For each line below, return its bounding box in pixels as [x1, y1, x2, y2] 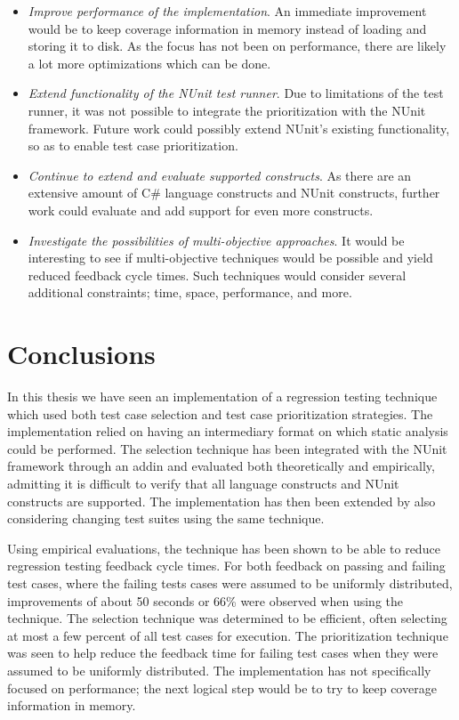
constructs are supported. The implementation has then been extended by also [7, 491, 436, 510]
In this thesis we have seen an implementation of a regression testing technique [7, 387, 438, 406]
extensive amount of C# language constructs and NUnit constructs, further [28, 183, 440, 202]
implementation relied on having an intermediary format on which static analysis [7, 422, 448, 441]
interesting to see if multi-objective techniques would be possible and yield [28, 248, 433, 267]
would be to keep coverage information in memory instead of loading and [28, 19, 427, 37]
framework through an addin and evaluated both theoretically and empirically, [7, 457, 435, 475]
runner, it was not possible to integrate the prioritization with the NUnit [28, 101, 426, 119]
